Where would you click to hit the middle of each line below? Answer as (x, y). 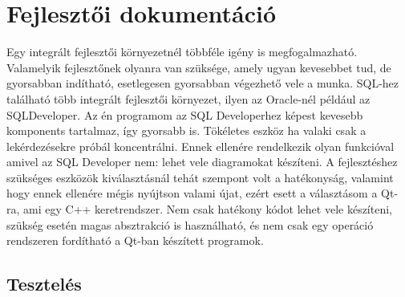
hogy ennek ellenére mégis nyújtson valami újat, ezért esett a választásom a (192, 193)
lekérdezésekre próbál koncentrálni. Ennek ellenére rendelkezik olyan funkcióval (200, 146)
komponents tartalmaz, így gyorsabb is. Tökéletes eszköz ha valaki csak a (186, 130)
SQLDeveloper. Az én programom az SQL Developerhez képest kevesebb (185, 114)
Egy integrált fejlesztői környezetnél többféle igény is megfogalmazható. (182, 52)
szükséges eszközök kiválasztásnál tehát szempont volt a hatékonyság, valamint (200, 177)
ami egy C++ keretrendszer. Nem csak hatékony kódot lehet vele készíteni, (208, 209)
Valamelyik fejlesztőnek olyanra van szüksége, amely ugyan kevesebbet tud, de (199, 67)
